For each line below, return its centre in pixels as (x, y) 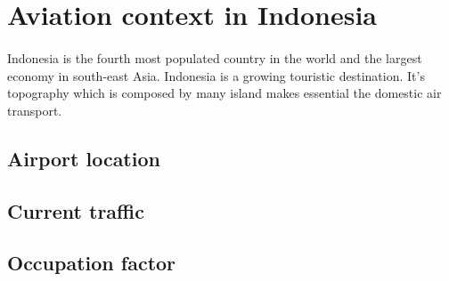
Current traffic (76, 210)
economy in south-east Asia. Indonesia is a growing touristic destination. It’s (216, 75)
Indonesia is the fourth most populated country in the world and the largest (215, 57)
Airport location (84, 158)
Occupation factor (92, 263)
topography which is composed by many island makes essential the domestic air (224, 93)
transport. (35, 110)
